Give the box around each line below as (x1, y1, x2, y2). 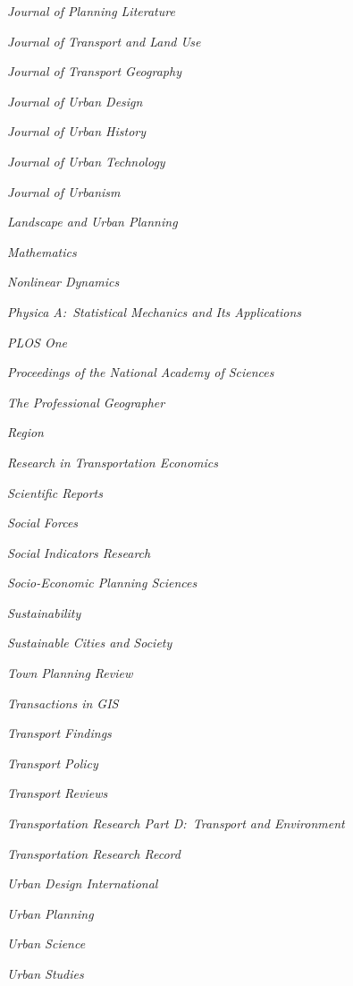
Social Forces (7, 513, 79, 532)
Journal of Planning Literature (7, 2, 175, 20)
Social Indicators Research (7, 543, 151, 562)
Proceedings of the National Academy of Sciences (7, 363, 274, 382)
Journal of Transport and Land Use (7, 31, 201, 50)
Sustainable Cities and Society (7, 633, 172, 652)
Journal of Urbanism (7, 182, 121, 201)
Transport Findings (7, 724, 112, 742)
